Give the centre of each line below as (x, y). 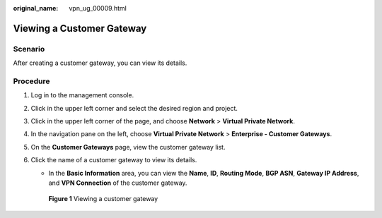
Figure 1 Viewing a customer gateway (103, 199)
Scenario (29, 49)
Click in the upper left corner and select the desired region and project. (134, 108)
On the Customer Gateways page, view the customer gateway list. (128, 147)
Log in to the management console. (82, 95)
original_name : (36, 8)
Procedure (31, 81)
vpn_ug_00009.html (98, 8)
